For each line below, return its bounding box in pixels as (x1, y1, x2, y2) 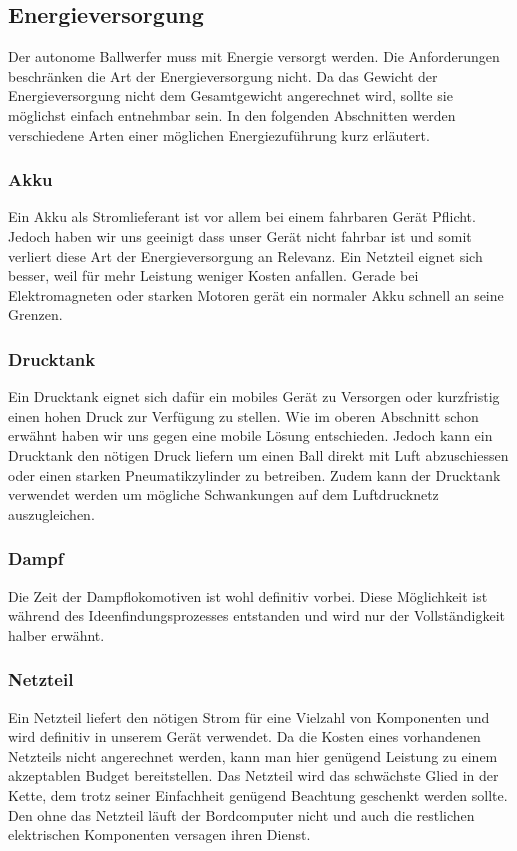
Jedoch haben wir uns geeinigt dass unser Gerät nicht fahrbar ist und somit (8, 225, 472, 246)
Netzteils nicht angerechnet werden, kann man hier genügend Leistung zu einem (8, 745, 498, 766)
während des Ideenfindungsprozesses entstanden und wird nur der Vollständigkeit (8, 605, 505, 626)
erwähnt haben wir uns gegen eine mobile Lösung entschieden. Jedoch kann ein (8, 425, 493, 446)
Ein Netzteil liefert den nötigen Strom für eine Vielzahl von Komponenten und (8, 706, 490, 727)
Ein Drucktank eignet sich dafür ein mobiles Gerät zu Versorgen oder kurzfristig (8, 386, 500, 407)
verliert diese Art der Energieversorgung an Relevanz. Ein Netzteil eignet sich (8, 245, 483, 266)
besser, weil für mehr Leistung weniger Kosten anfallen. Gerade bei (8, 265, 419, 286)
